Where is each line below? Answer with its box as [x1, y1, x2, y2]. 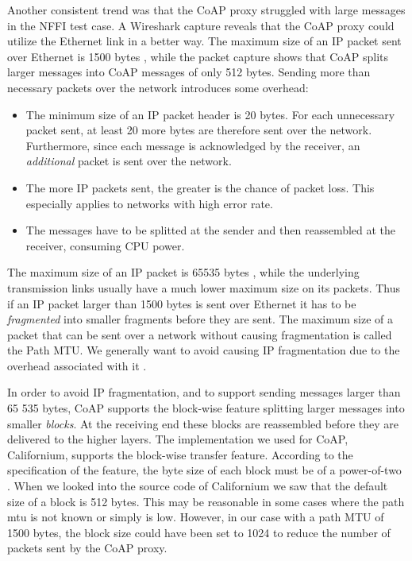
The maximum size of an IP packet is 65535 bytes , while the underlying [7, 264, 360, 280]
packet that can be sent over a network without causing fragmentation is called [7, 326, 392, 342]
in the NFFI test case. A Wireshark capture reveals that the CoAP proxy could [7, 17, 395, 33]
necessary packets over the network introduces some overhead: [7, 79, 309, 95]
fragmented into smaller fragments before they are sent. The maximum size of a [7, 311, 393, 327]
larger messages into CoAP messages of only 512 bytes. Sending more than [7, 64, 371, 80]
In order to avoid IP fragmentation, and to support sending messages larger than [7, 384, 401, 400]
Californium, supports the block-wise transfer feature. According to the [7, 446, 353, 462]
